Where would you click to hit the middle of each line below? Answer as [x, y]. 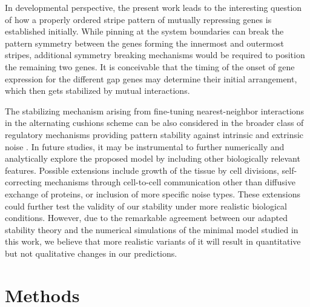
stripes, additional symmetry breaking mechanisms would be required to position [155, 55]
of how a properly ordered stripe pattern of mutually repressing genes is [138, 19]
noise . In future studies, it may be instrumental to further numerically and [145, 146]
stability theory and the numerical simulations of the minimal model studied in [152, 229]
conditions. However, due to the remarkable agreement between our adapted [146, 218]
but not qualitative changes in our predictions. [91, 253]
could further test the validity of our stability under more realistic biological [146, 206]
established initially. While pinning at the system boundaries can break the [144, 31]
